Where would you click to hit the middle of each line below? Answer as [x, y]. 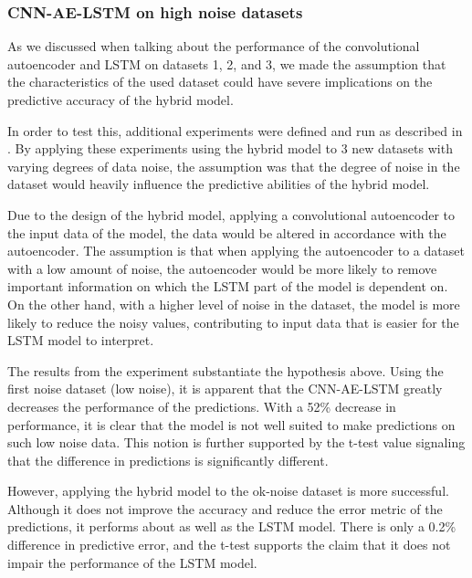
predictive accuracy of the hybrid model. [121, 100]
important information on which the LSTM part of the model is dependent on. [228, 286]
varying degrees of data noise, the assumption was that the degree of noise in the [234, 166]
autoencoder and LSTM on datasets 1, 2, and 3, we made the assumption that [227, 63]
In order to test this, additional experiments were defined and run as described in [235, 130]
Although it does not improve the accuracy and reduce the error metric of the [225, 508]
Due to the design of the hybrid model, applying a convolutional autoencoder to [231, 214]
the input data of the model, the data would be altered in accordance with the [227, 232]
